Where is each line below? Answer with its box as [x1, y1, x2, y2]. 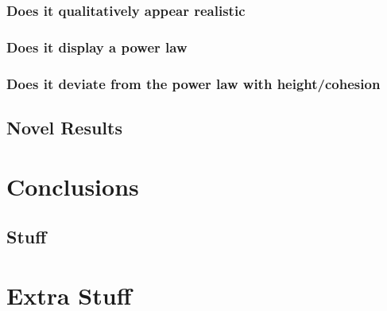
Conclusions [6, 169, 139, 202]
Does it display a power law [6, 37, 188, 56]
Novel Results [6, 115, 122, 139]
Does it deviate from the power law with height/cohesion [6, 73, 381, 93]
